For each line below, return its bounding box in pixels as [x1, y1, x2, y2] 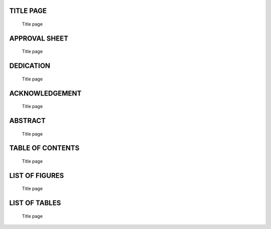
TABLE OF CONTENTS [9, 144, 80, 153]
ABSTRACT [9, 117, 46, 125]
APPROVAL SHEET [9, 34, 69, 43]
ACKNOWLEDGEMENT [9, 89, 82, 97]
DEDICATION [9, 62, 50, 70]
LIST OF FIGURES [9, 171, 64, 180]
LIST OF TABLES [9, 199, 61, 207]
